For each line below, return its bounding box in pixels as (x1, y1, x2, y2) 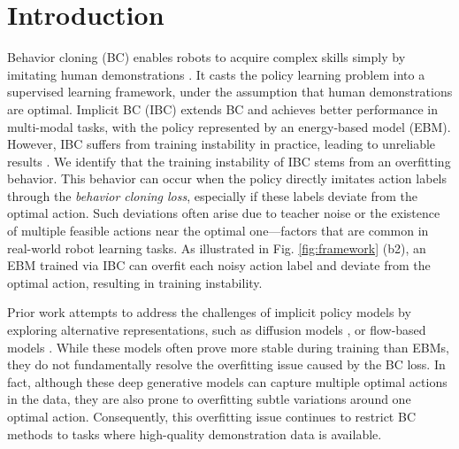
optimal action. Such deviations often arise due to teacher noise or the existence (7, 204, 440, 222)
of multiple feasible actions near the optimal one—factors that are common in (7, 221, 429, 240)
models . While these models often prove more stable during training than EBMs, (7, 337, 449, 356)
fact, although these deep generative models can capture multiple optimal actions (7, 372, 448, 391)
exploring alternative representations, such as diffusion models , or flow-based (7, 321, 426, 339)
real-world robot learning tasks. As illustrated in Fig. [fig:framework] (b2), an (7, 238, 426, 257)
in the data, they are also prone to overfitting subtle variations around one (7, 390, 411, 408)
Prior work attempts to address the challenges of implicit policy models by (7, 303, 411, 321)
